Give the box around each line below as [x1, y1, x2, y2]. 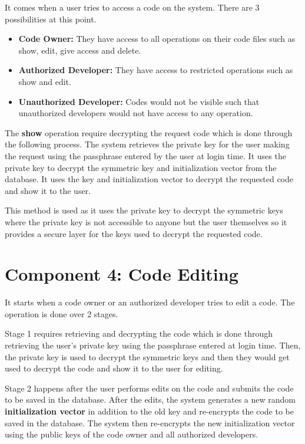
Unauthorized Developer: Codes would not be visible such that [18, 95, 260, 107]
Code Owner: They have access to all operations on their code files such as [18, 32, 296, 45]
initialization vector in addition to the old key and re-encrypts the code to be [5, 404, 294, 417]
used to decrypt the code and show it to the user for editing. [5, 362, 223, 374]
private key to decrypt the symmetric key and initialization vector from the [5, 161, 277, 173]
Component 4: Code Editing [5, 262, 238, 286]
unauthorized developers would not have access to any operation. [18, 107, 253, 119]
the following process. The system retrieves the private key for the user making [5, 138, 290, 150]
